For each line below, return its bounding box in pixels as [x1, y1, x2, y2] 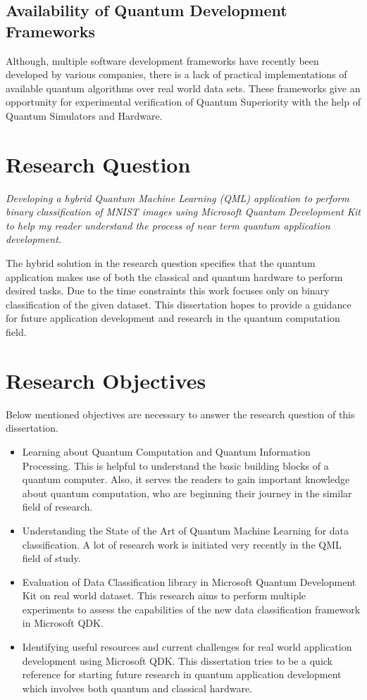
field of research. [22, 499, 93, 514]
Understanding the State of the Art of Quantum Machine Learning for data [22, 523, 349, 537]
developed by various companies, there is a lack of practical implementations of [6, 67, 347, 82]
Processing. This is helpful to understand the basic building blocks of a [22, 458, 329, 473]
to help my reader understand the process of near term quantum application [6, 218, 330, 232]
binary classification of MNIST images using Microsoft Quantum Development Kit [6, 204, 361, 219]
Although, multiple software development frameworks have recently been [6, 53, 319, 68]
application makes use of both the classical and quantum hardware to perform [6, 269, 343, 284]
